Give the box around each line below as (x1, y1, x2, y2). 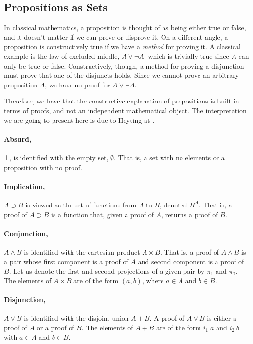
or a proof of (36, 322, 74, 332)
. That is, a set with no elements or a (114, 152, 225, 162)
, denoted (159, 199, 187, 209)
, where (142, 275, 164, 285)
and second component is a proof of (138, 256, 244, 266)
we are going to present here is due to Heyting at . (4, 115, 155, 125)
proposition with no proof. (4, 162, 82, 172)
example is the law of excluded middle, (4, 51, 120, 61)
